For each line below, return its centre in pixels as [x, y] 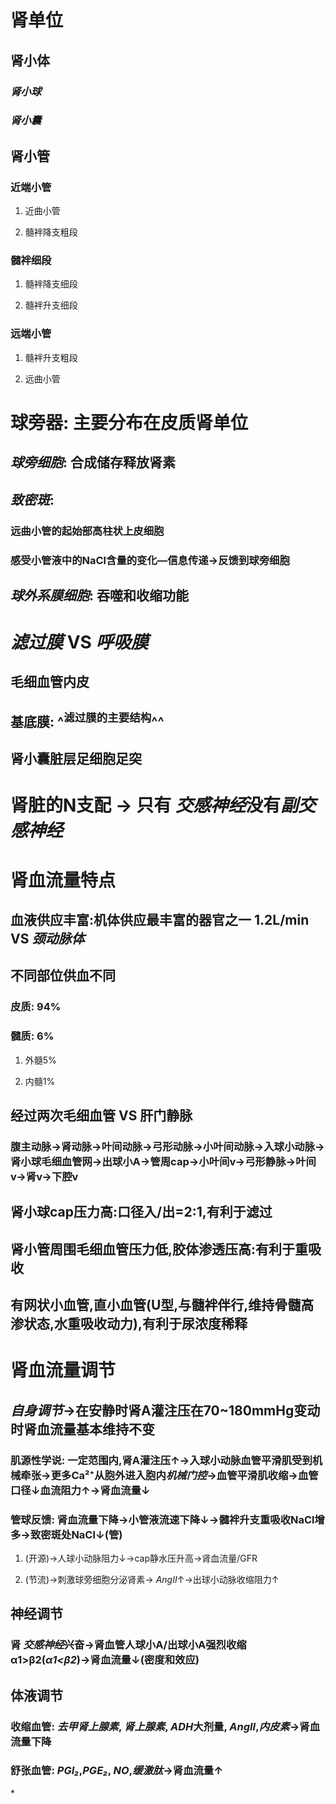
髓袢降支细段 [51, 284]
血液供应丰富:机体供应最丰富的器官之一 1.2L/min [160, 920]
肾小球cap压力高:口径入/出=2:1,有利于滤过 [141, 1212]
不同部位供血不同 [63, 976]
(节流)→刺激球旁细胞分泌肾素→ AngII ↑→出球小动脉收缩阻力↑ [152, 1579]
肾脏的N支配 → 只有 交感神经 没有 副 [154, 805]
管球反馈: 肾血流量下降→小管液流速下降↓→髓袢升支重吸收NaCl [162, 1519]
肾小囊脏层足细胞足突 [76, 759]
